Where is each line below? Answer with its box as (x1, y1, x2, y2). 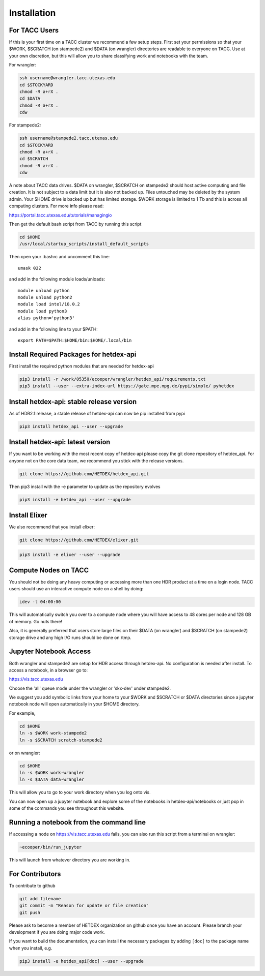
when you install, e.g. (9, 945, 53, 951)
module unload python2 (18, 294, 73, 300)
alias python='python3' (18, 315, 75, 321)
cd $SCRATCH (19, 156, 49, 162)
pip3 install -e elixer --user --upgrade (19, 551, 121, 557)
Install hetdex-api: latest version (9, 438, 110, 446)
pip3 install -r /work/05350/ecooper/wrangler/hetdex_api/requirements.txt (19, 376, 206, 382)
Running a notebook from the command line (9, 818, 146, 826)
